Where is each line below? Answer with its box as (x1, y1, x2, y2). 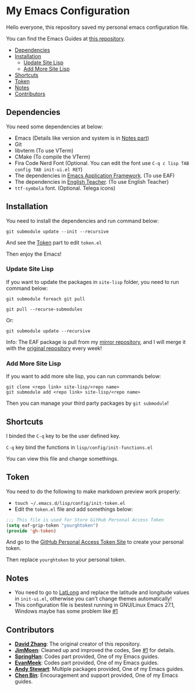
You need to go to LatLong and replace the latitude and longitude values (14, 589, 190, 596)
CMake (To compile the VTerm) (14, 153, 91, 160)
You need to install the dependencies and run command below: (6, 217, 159, 224)
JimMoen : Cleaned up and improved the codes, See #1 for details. (14, 647, 176, 654)
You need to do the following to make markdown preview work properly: (6, 488, 181, 495)
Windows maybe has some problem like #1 (14, 608, 119, 615)
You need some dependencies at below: (6, 123, 104, 130)
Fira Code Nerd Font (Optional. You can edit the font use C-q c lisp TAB (14, 159, 190, 166)
